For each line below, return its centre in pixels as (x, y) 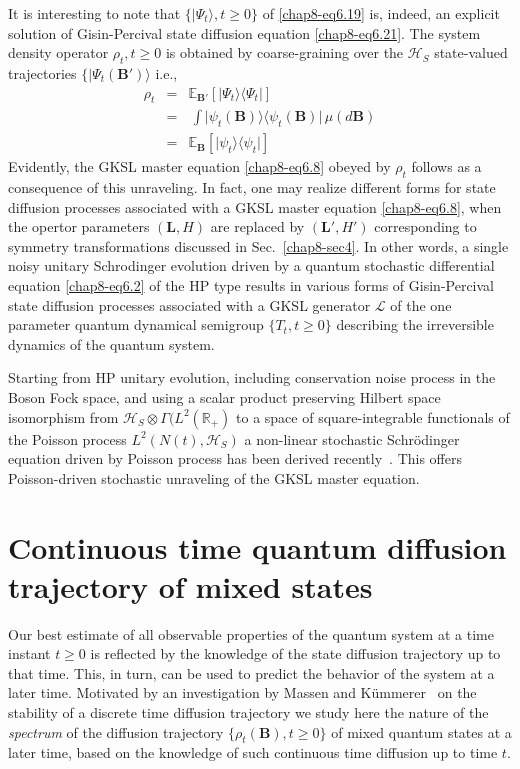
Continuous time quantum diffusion (257, 546)
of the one (421, 304)
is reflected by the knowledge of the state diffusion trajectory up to (295, 653)
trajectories (42, 72)
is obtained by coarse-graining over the (284, 52)
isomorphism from (63, 416)
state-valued (471, 52)
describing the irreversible (415, 324)
